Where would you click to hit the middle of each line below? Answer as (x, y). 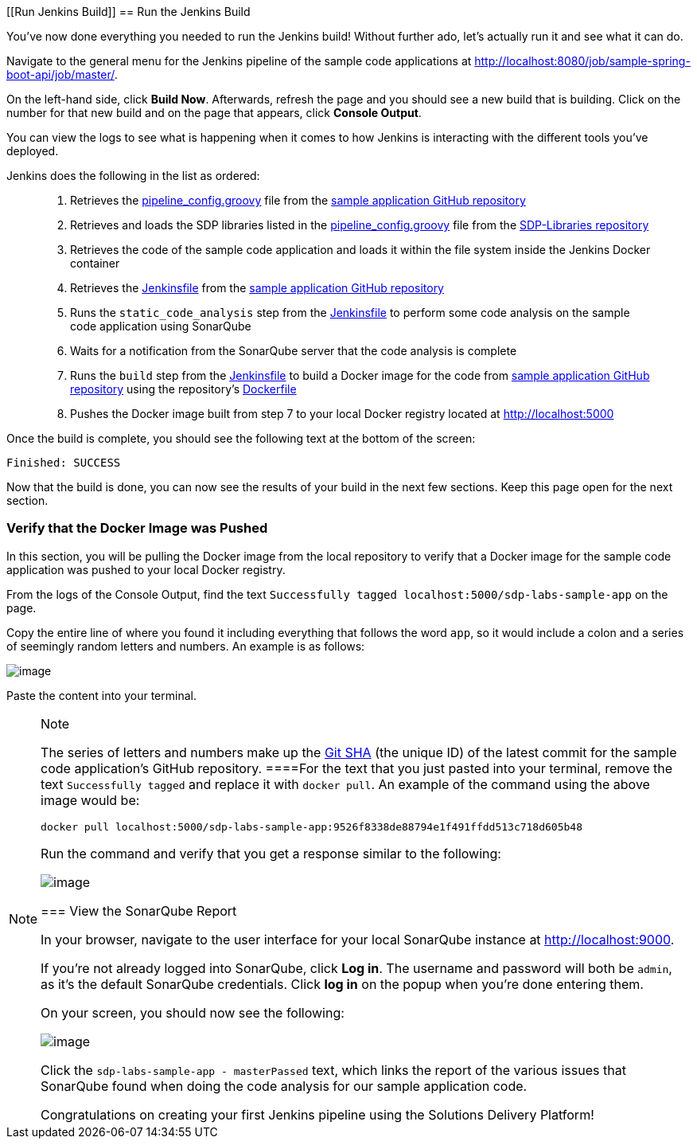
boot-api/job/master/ (60, 74)
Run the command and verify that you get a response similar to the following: (271, 853)
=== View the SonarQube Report (139, 911)
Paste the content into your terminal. (101, 695)
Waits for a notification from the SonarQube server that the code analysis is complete (294, 351)
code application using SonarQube (161, 326)
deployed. (33, 151)
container (95, 263)
